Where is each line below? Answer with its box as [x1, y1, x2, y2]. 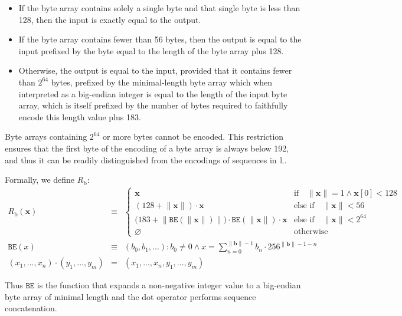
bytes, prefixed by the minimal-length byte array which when [51, 75, 273, 88]
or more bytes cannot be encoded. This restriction [103, 130, 284, 143]
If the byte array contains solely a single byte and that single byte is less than [18, 2, 300, 14]
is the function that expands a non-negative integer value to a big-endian [37, 279, 301, 291]
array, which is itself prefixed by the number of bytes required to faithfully [18, 99, 288, 111]
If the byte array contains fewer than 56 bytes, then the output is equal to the [18, 33, 302, 45]
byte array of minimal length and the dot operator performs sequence [5, 290, 256, 302]
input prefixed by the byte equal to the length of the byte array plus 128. [18, 44, 284, 57]
